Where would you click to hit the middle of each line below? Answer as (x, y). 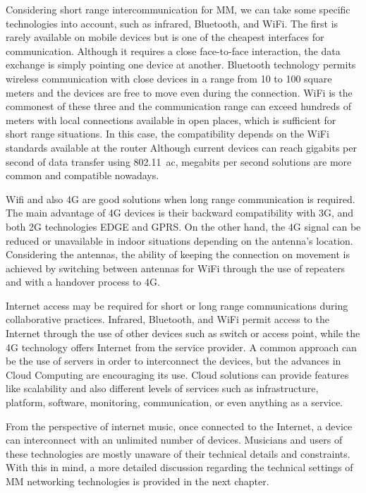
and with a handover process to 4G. (83, 282)
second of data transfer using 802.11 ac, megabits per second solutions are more (179, 161)
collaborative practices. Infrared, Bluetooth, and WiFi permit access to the (167, 319)
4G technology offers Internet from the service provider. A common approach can (181, 347)
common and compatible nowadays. (83, 175)
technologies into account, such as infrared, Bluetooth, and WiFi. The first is (172, 23)
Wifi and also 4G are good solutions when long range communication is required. (181, 199)
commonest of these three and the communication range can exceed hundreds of (178, 106)
